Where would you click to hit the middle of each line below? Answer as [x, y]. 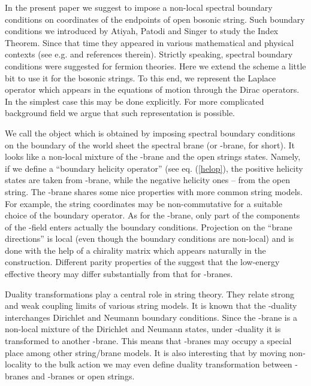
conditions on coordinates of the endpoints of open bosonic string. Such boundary [155, 19]
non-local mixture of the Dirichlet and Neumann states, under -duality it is [143, 329]
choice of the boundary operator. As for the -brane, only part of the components [153, 215]
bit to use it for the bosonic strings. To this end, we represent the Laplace [141, 77]
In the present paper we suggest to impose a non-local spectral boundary [139, 7]
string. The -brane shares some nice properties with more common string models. [154, 191]
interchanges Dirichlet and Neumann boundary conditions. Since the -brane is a [151, 317]
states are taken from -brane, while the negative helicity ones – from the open [147, 180]
